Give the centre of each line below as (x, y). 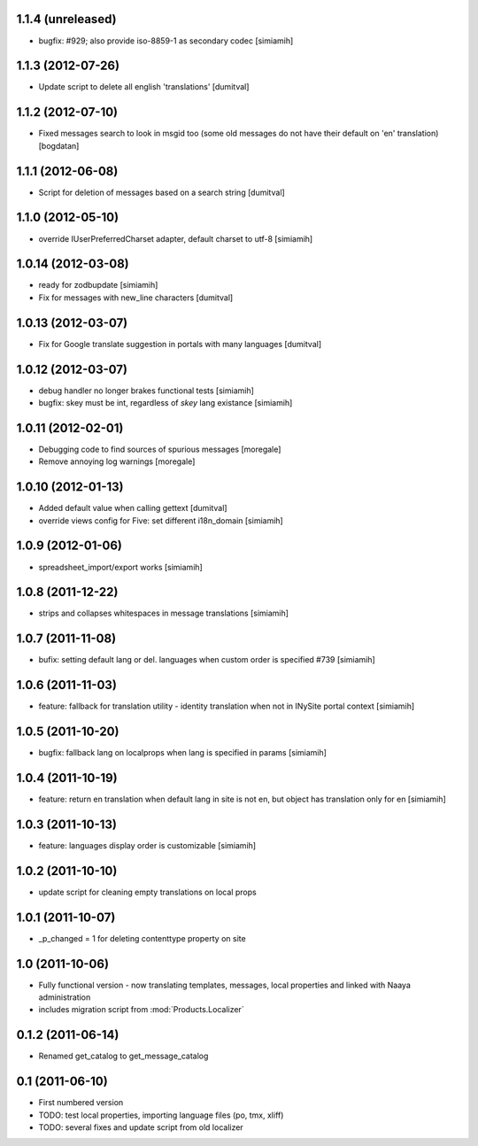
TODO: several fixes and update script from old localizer (141, 1127)
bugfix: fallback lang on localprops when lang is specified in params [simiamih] (183, 753)
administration (65, 997)
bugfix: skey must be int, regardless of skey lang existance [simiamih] (166, 403)
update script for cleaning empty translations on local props (147, 892)
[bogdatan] (59, 145)
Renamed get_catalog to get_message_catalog (123, 1056)
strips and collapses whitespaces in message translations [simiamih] (164, 613)
